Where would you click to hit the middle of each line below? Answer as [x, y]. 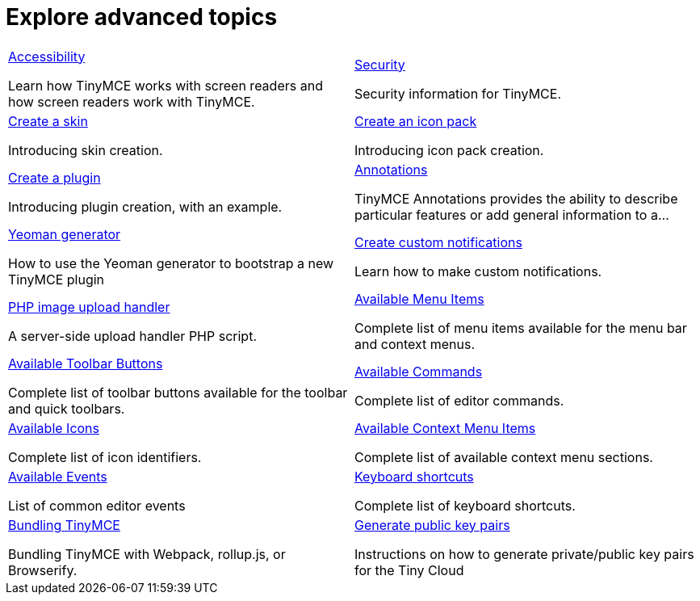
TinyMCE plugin [57, 279]
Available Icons [54, 428]
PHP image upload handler [89, 307]
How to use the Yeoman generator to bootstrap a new [171, 263]
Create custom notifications [438, 242]
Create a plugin [54, 177]
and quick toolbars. [67, 408]
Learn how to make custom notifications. [478, 271]
